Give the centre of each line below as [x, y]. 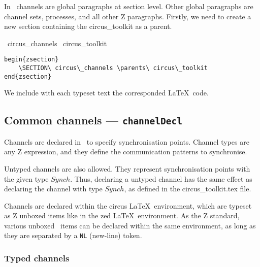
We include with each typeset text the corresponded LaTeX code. [106, 93]
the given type [26, 178]
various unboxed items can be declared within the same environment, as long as [130, 225]
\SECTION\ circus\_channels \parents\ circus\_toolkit [113, 68]
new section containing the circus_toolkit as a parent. [88, 26]
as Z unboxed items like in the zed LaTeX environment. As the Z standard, [122, 215]
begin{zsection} [31, 60]
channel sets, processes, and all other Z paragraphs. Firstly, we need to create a [128, 16]
